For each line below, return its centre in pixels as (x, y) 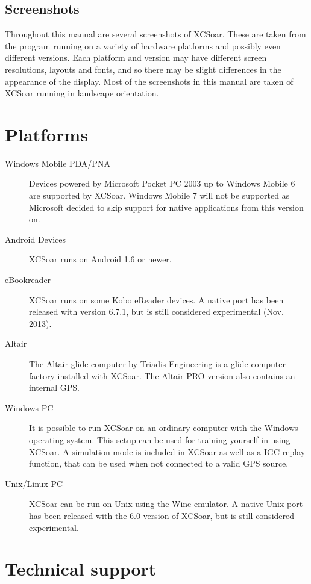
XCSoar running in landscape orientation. (82, 93)
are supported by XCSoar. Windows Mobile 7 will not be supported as (159, 195)
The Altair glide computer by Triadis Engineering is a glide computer (158, 364)
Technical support (81, 569)
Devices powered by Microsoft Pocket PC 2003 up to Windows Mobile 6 (162, 183)
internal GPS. (54, 387)
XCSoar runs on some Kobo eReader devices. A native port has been (156, 300)
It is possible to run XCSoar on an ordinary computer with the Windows (164, 428)
